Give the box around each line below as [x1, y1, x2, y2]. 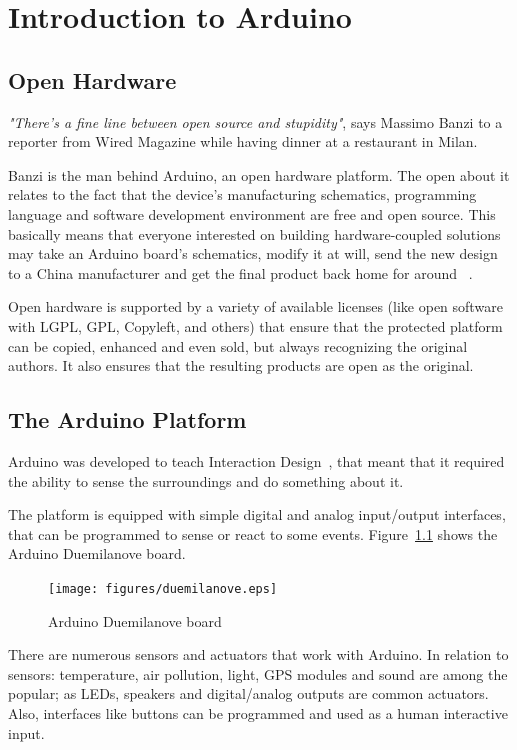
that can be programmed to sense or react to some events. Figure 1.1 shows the [8, 523, 498, 544]
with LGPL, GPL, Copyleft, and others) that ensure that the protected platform [8, 315, 503, 336]
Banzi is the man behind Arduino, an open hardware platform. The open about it [8, 164, 510, 185]
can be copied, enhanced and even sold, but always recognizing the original [8, 335, 468, 356]
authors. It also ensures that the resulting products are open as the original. [8, 355, 474, 376]
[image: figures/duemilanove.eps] [48, 581, 278, 596]
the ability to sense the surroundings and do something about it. [8, 470, 404, 491]
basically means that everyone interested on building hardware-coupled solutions [8, 223, 501, 244]
